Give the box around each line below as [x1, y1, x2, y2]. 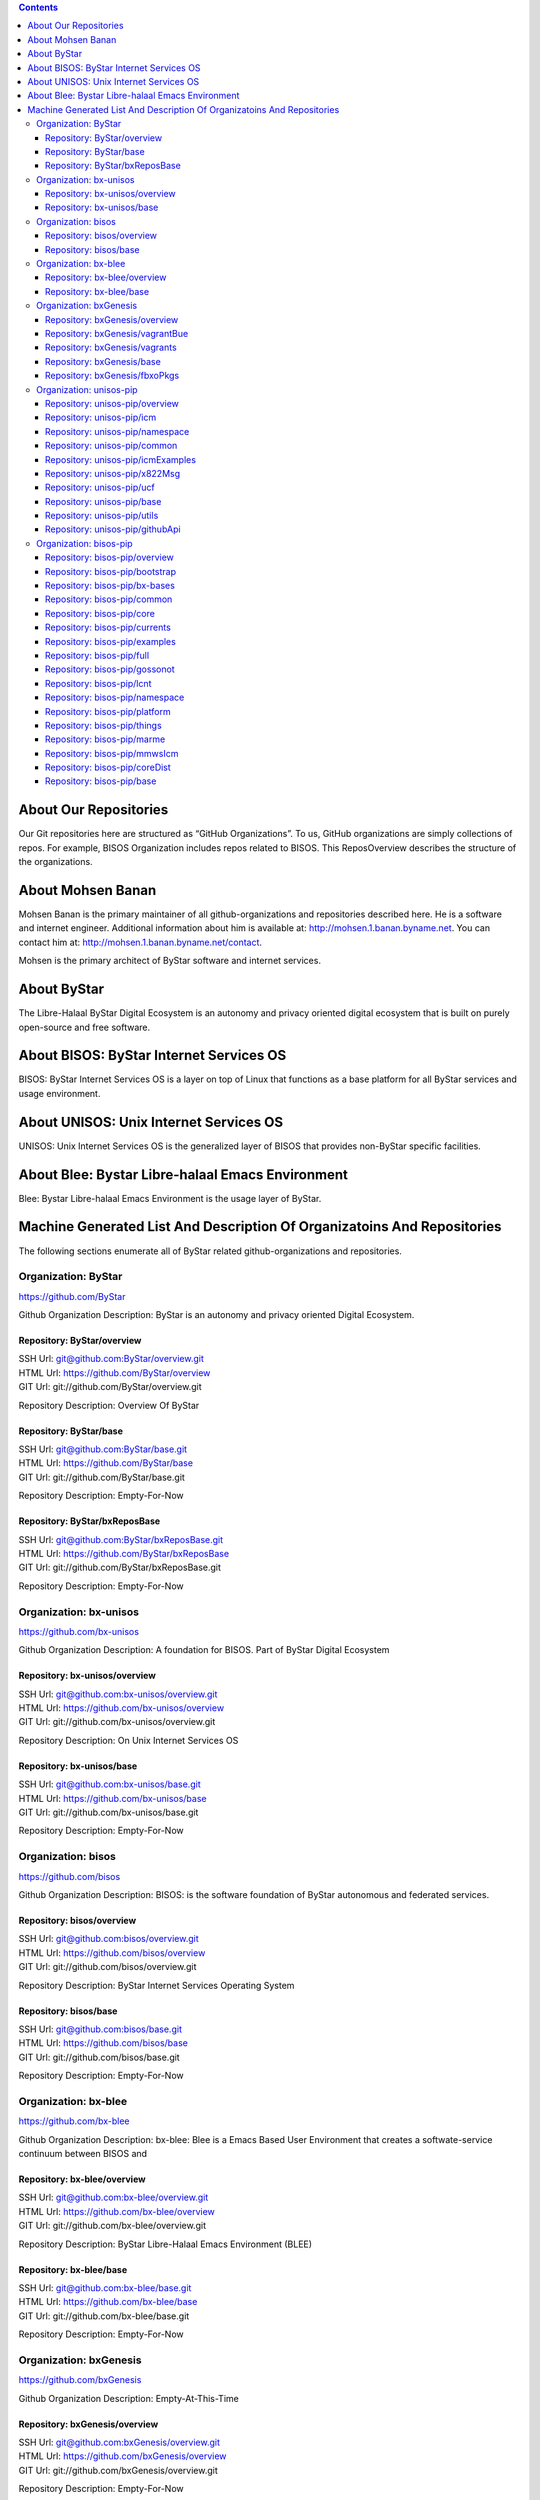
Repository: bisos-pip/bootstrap [45, 565, 177, 577]
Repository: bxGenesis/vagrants [45, 341, 177, 354]
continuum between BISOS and [18, 2148, 148, 2160]
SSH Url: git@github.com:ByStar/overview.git [18, 1353, 204, 1365]
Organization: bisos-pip [36, 537, 134, 549]
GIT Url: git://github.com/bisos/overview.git [18, 1961, 197, 1973]
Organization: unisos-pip [36, 383, 139, 395]
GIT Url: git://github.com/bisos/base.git [18, 2051, 180, 2063]
